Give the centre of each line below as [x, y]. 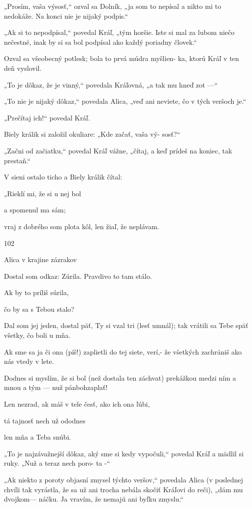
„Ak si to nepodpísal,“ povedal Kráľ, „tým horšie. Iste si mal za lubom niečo [119, 32]
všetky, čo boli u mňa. [37, 335]
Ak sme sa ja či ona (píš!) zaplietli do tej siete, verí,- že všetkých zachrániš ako [123, 351]
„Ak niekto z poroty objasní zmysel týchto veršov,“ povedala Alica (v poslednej [124, 479]
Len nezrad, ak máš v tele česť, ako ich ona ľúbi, [77, 404]
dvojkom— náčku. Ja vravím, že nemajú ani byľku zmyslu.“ [94, 499]
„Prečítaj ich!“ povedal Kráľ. [47, 117]
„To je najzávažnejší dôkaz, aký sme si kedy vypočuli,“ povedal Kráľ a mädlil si [124, 453]
